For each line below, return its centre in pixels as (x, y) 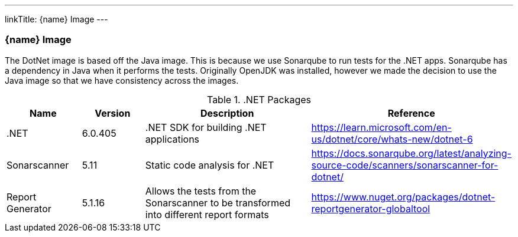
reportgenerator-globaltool (371, 208)
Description (227, 113)
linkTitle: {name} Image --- (56, 19)
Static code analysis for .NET (210, 165)
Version (113, 113)
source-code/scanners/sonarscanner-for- (405, 165)
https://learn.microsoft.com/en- (381, 127)
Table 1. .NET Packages (259, 99)
